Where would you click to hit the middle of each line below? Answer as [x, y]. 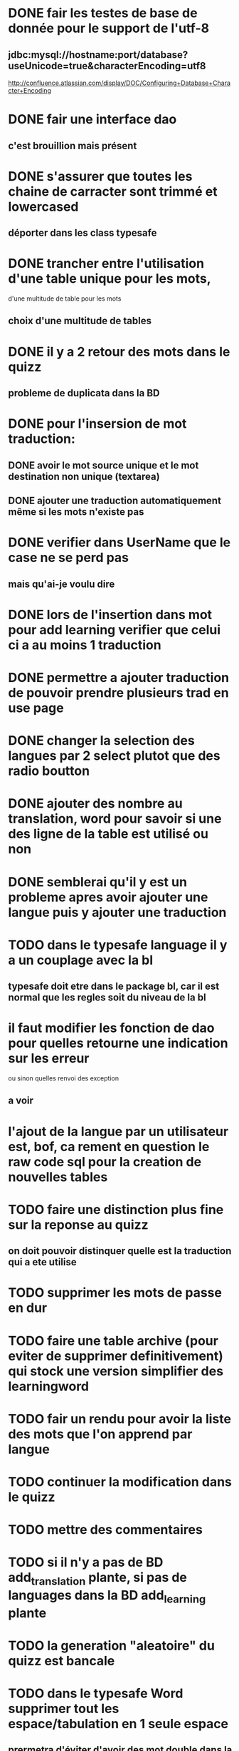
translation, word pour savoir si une [115, 819]
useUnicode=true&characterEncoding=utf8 [107, 66]
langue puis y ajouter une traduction [117, 912]
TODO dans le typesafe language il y [118, 945]
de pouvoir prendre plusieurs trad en [119, 692]
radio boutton [49, 771]
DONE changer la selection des [101, 741]
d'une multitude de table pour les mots [65, 298]
